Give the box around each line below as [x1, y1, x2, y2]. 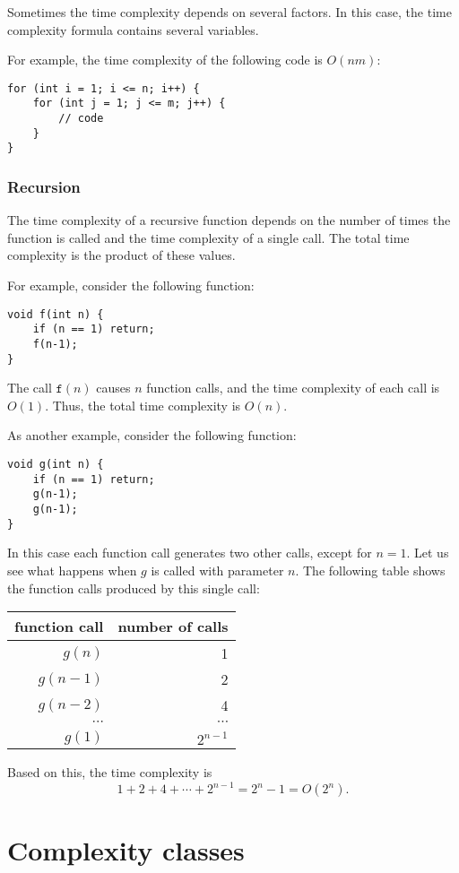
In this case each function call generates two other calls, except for [7, 543, 372, 562]
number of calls [117, 616, 229, 637]
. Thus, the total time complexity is [45, 395, 241, 414]
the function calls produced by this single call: [7, 578, 260, 597]
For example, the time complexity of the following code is [7, 50, 323, 69]
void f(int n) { [7, 307, 104, 321]
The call [7, 378, 52, 397]
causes [96, 378, 131, 397]
